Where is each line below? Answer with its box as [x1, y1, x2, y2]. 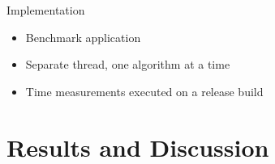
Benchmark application [25, 28, 141, 45]
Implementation [6, 2, 85, 18]
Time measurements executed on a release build [25, 82, 264, 99]
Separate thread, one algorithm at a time [25, 56, 230, 73]
